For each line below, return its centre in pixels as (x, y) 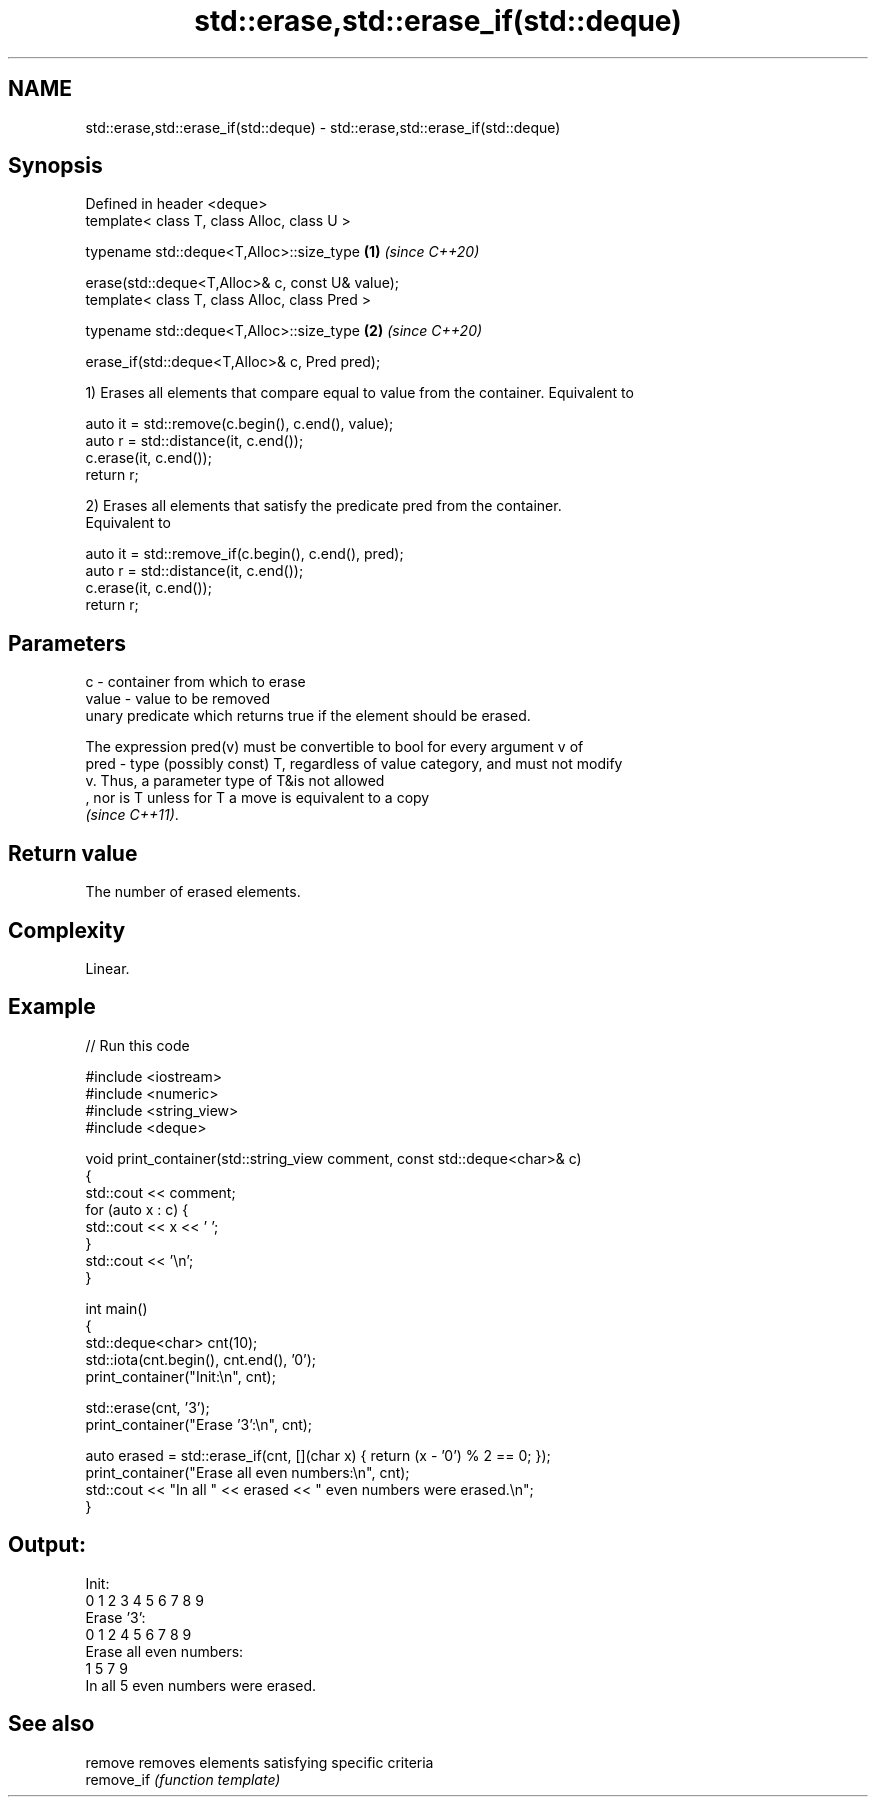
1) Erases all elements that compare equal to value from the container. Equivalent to (359, 393)
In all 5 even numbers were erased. (201, 1685)
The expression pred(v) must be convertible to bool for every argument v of (334, 747)
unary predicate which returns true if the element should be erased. (308, 716)
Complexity (67, 930)
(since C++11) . (132, 815)
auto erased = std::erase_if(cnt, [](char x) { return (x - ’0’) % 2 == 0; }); (318, 1455)
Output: (47, 1545)
